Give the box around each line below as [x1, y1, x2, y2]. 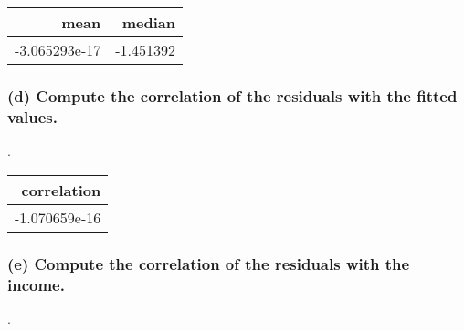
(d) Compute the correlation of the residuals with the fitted [7, 84, 458, 107]
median [121, 12, 175, 33]
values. [7, 105, 58, 128]
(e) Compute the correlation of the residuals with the [7, 252, 410, 274]
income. [7, 273, 65, 295]
